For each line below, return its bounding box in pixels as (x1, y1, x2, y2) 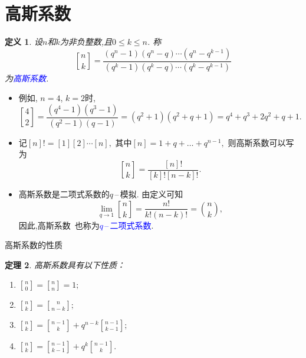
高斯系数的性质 (5, 239, 62, 251)
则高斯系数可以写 (228, 136, 294, 148)
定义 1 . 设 (5, 35, 42, 48)
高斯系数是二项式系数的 (18, 187, 110, 200)
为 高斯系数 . (5, 71, 49, 84)
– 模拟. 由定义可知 (114, 187, 183, 200)
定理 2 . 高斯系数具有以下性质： (5, 258, 125, 271)
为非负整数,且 (60, 35, 112, 48)
